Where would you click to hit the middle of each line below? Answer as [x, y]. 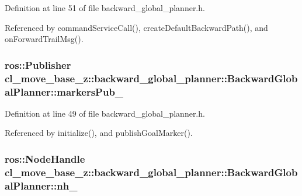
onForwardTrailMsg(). [44, 39]
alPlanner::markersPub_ [64, 91]
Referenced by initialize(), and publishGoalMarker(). [99, 133]
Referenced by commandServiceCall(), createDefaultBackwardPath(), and [136, 27]
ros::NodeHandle [45, 158]
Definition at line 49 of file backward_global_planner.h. [105, 113]
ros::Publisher [38, 64]
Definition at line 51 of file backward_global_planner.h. [105, 8]
